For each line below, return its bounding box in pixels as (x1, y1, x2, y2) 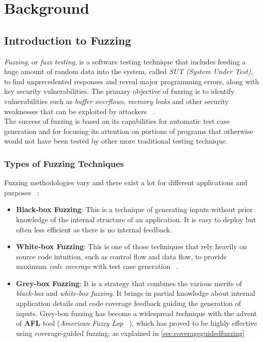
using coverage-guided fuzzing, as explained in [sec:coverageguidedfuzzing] (16, 327, 245, 338)
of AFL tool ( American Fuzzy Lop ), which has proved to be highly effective (16, 318, 257, 328)
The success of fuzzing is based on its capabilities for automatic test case (4, 116, 230, 126)
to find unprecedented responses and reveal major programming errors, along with (4, 76, 259, 86)
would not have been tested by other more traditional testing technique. (4, 135, 228, 146)
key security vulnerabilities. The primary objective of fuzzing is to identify (4, 86, 235, 96)
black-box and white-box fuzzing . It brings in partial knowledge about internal (16, 288, 255, 298)
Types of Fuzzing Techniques (4, 157, 124, 169)
